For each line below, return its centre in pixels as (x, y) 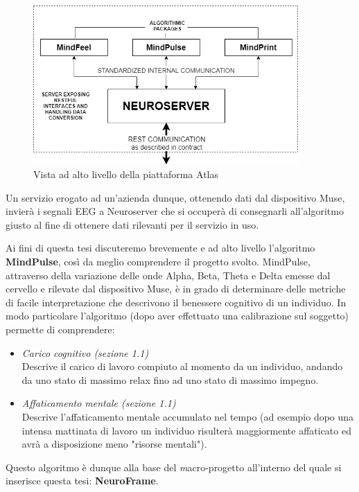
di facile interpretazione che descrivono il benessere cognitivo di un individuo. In (176, 302)
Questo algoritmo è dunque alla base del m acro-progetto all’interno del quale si (174, 467)
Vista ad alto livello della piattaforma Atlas (126, 174)
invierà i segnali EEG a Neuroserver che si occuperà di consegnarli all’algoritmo (175, 211)
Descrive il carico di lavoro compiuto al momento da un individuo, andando (182, 366)
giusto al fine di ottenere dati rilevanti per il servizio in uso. (132, 224)
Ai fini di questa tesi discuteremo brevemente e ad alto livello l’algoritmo (160, 248)
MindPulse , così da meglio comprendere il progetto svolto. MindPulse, (158, 261)
